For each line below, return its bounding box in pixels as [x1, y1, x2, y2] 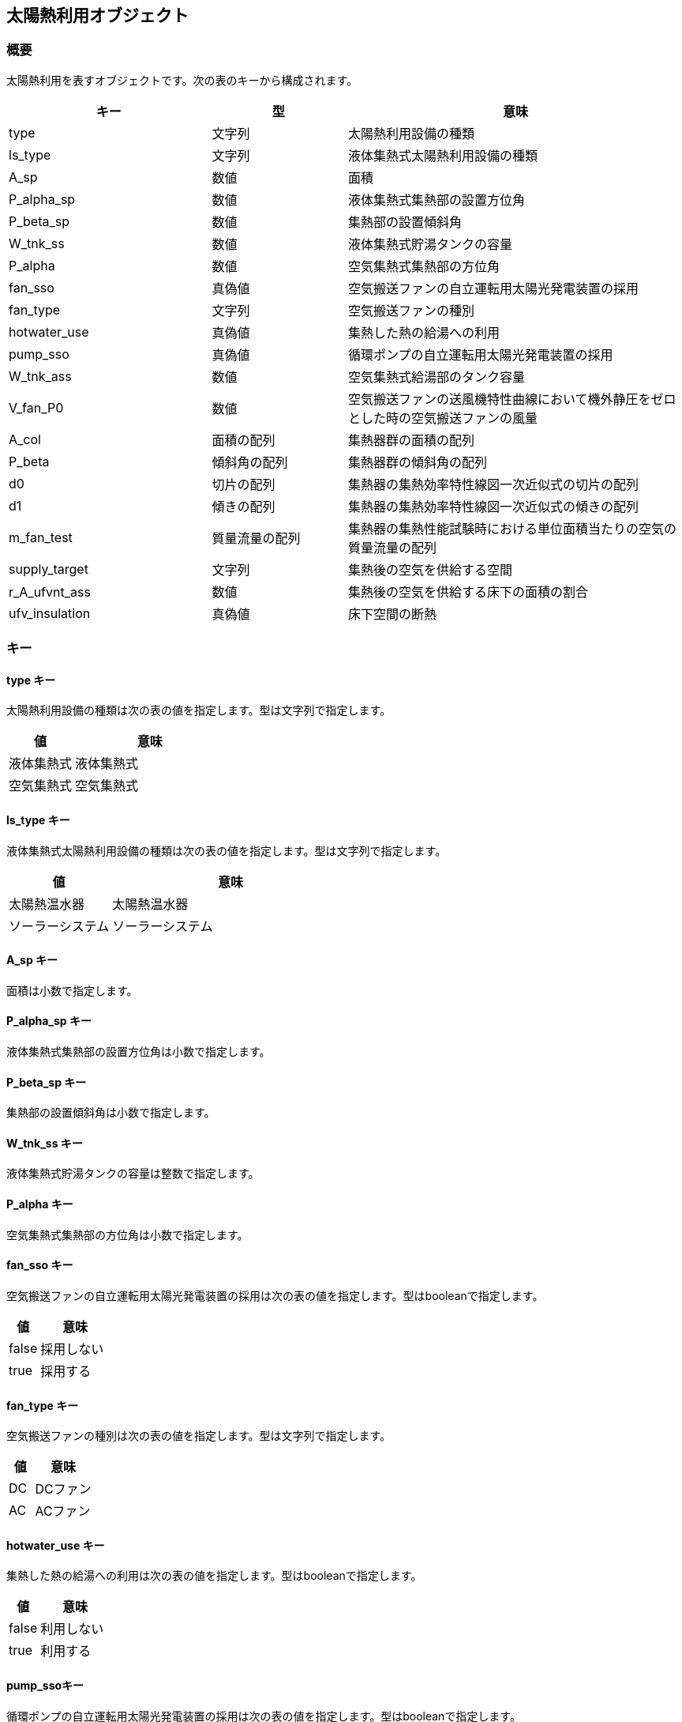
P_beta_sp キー [6, 1075, 87, 1089]
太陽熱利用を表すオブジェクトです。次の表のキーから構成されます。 [6, 73, 358, 87]
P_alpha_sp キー [6, 1014, 92, 1028]
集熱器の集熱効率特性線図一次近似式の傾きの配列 [347, 498, 639, 514]
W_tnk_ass [9, 367, 72, 384]
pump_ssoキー [6, 1678, 84, 1692]
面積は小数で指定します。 [6, 983, 138, 997]
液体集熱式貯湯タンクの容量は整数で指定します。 [6, 1166, 260, 1181]
